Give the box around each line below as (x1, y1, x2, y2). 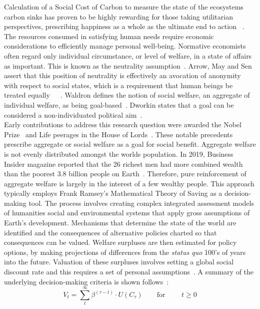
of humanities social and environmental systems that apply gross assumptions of (4, 207, 250, 218)
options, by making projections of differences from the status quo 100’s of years (4, 246, 246, 257)
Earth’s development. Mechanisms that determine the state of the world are (4, 217, 236, 228)
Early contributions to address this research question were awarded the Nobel (4, 119, 241, 130)
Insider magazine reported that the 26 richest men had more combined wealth (4, 158, 243, 169)
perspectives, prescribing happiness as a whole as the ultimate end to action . (4, 21, 244, 32)
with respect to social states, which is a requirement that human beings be (4, 80, 233, 90)
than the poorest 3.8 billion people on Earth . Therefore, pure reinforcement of (4, 168, 246, 179)
